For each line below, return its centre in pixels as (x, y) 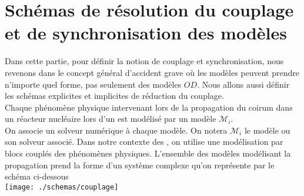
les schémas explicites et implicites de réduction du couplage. (114, 96)
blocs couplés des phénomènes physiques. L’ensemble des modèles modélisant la (148, 153)
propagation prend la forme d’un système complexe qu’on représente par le (140, 165)
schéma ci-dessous (37, 176)
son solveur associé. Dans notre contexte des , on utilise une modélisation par (144, 142)
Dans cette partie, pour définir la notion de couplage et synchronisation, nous (144, 61)
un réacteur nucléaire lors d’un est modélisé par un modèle (111, 119)
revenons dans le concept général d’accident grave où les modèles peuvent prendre (152, 72)
